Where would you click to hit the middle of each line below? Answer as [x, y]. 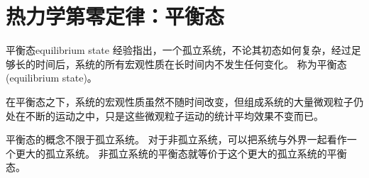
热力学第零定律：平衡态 [115, 16]
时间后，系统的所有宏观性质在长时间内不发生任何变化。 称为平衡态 [191, 63]
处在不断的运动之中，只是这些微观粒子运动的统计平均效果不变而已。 [165, 115]
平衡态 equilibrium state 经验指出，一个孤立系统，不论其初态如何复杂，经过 [178, 50]
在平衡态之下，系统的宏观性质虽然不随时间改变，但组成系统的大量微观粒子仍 [184, 101]
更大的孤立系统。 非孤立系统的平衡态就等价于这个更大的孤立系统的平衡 [181, 153]
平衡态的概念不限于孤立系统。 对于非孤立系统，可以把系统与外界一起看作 [176, 139]
